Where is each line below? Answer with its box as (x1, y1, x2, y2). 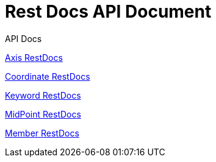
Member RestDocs (5, 127, 79, 138)
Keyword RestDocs (5, 90, 81, 100)
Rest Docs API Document (5, 1, 212, 22)
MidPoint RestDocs (5, 108, 81, 119)
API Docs (5, 33, 42, 44)
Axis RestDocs (5, 52, 63, 63)
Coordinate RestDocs (5, 71, 90, 82)
